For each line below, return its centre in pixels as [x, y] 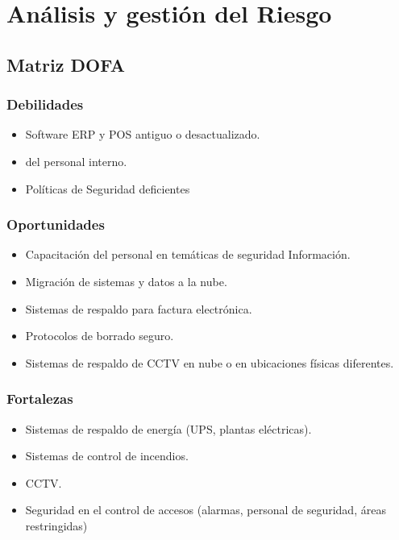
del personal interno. [76, 161]
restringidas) [56, 525]
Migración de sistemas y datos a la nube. [126, 281]
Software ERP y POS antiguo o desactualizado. [143, 134]
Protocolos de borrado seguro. [100, 336]
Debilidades [45, 104]
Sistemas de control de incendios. [107, 456]
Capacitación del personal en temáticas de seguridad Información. [188, 254]
